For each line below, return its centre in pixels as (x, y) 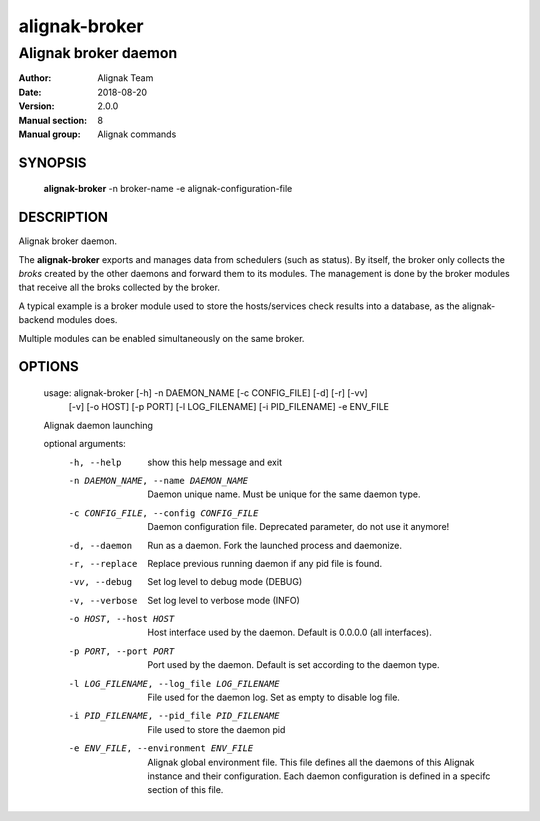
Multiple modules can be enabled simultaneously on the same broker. (161, 338)
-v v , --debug (100, 582)
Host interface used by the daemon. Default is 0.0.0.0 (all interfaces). (289, 632)
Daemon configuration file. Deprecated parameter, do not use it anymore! (298, 527)
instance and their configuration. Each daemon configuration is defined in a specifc (319, 776)
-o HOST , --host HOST (121, 619)
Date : (30, 92)
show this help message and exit (214, 462)
